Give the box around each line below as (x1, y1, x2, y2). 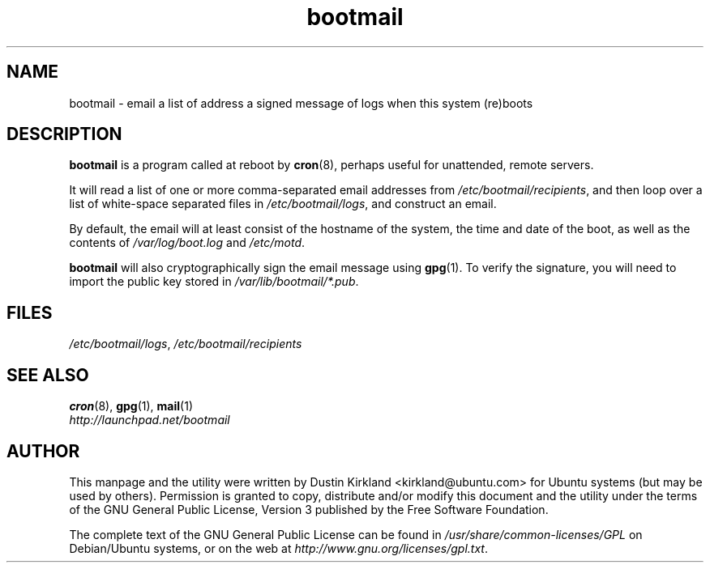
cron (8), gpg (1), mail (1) (69, 399, 193, 414)
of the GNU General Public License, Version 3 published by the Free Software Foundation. (69, 502, 549, 516)
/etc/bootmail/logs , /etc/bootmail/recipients (69, 337, 302, 351)
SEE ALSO (6, 364, 89, 385)
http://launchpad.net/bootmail (69, 413, 230, 427)
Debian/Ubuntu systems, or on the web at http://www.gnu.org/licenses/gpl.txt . (69, 541, 488, 555)
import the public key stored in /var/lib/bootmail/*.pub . (69, 274, 359, 289)
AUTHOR (6, 440, 80, 461)
